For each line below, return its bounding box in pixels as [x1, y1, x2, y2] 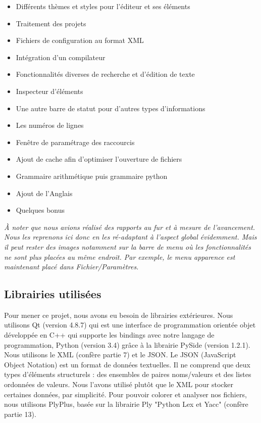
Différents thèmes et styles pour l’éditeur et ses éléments [16, 1, 190, 11]
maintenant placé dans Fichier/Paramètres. [4, 261, 139, 272]
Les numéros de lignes [16, 120, 84, 130]
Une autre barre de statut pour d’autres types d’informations [16, 103, 205, 113]
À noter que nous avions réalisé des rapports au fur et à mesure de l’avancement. [4, 221, 255, 232]
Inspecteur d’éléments [16, 85, 83, 96]
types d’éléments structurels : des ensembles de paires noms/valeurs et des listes [4, 369, 251, 380]
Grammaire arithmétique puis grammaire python [16, 170, 168, 181]
